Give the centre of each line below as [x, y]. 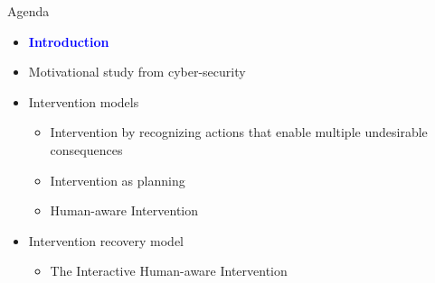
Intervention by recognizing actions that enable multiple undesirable [239, 132]
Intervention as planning [118, 180]
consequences [86, 149]
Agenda [28, 11]
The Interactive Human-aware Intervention [169, 271]
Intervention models [84, 101]
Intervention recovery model [106, 240]
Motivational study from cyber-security [137, 72]
